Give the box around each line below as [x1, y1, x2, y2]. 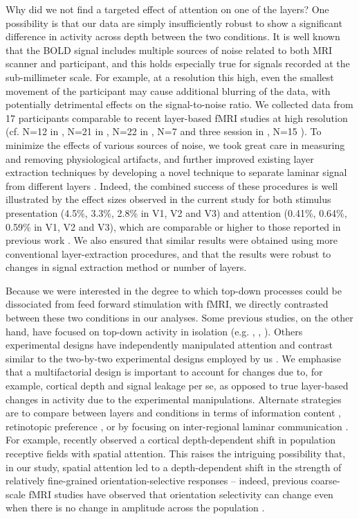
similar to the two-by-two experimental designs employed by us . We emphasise [6, 351, 342, 365]
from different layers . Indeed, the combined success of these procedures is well [6, 178, 338, 193]
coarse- [311, 473, 340, 488]
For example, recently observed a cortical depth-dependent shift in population [6, 432, 335, 447]
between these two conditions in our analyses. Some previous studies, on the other [6, 310, 353, 325]
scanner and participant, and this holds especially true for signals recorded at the [6, 56, 350, 71]
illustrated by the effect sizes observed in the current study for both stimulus [6, 192, 331, 206]
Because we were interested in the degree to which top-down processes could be [6, 283, 342, 297]
